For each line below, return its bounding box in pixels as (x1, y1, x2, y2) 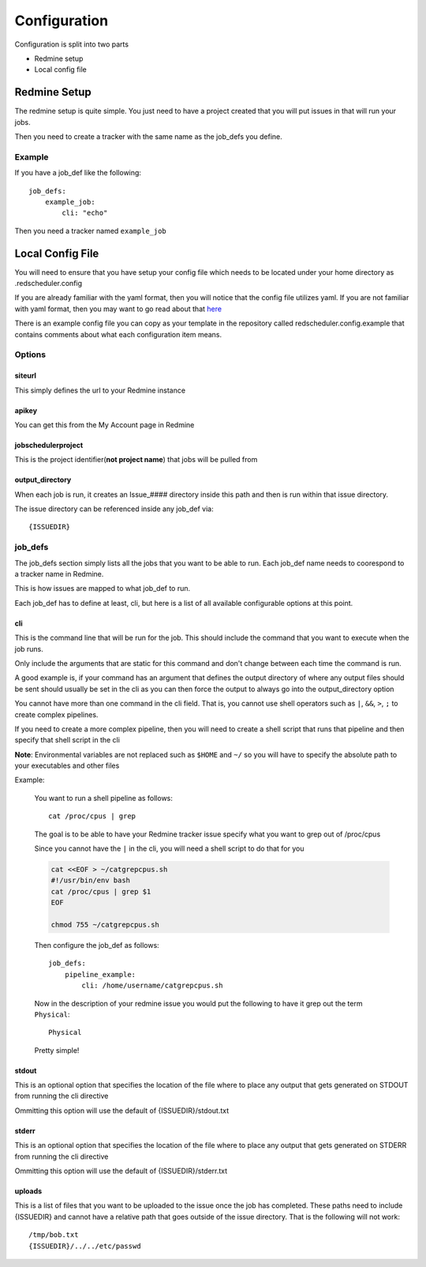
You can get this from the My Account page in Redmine (14, 419, 195, 430)
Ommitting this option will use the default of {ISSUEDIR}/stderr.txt (14, 1166, 228, 1176)
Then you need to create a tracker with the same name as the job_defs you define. (14, 132, 283, 141)
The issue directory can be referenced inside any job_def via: (14, 504, 215, 513)
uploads (14, 1186, 43, 1196)
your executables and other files (14, 761, 120, 770)
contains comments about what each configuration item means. (14, 329, 222, 339)
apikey (14, 405, 38, 415)
